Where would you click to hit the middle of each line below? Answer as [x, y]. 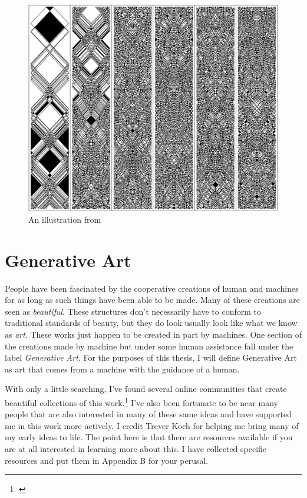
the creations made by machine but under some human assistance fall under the [149, 346]
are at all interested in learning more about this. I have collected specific [136, 448]
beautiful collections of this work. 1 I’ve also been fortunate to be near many [141, 401]
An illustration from [65, 219]
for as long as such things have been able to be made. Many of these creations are [153, 300]
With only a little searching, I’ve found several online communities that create [146, 389]
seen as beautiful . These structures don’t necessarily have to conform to [133, 311]
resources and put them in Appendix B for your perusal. [107, 460]
